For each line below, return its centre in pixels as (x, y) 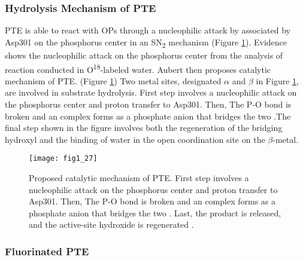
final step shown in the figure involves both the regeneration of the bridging (144, 128)
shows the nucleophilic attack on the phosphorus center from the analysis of (144, 55)
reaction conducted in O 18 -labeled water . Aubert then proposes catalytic (138, 68)
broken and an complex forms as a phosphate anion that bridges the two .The (148, 116)
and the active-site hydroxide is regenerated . (111, 224)
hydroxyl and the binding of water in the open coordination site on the (135, 139)
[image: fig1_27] (63, 159)
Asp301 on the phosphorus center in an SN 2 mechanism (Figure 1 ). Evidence (146, 42)
